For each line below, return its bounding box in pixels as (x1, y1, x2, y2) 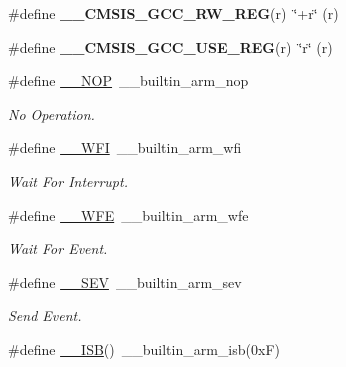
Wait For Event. (8, 238, 108, 259)
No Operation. (8, 103, 95, 124)
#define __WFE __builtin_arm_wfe (8, 204, 249, 225)
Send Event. (8, 305, 82, 326)
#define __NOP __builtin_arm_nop (8, 70, 249, 91)
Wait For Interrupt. (8, 170, 128, 191)
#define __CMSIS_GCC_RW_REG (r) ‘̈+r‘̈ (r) (8, 3, 339, 23)
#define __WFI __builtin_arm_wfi (8, 137, 242, 158)
